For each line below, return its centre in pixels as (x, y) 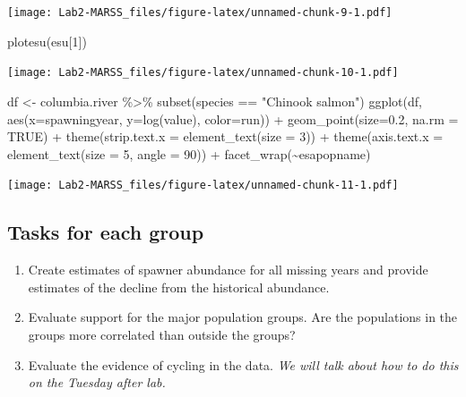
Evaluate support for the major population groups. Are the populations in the (243, 317)
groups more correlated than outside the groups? (162, 334)
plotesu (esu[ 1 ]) (47, 41)
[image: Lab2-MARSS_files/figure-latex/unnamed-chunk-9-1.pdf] (200, 13)
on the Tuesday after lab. (97, 382)
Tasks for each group (106, 232)
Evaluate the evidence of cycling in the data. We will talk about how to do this (243, 364)
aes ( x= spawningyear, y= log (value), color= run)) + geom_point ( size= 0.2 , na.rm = (233, 118)
